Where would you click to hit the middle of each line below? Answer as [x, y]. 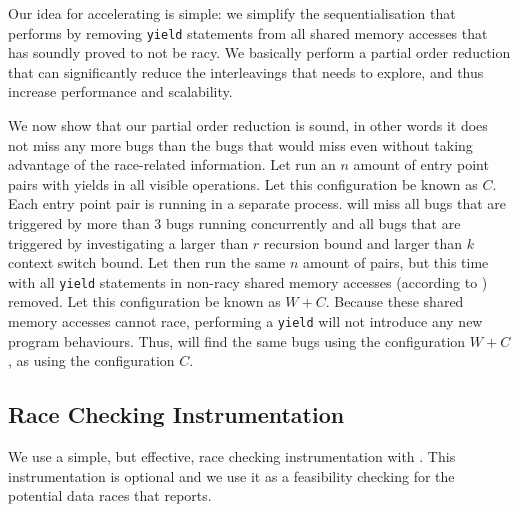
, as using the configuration [91, 360]
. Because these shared [394, 301]
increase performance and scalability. [120, 91]
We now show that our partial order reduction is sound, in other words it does [248, 125]
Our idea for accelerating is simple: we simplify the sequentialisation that [232, 13]
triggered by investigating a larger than [128, 242]
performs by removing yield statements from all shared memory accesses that [248, 32]
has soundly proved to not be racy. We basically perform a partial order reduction [259, 52]
